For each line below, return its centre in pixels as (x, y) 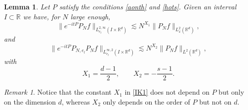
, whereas (76, 101)
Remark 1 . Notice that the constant (58, 92)
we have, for (41, 16)
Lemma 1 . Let (27, 6)
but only (231, 92)
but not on (215, 101)
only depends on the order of (146, 101)
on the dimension (30, 101)
